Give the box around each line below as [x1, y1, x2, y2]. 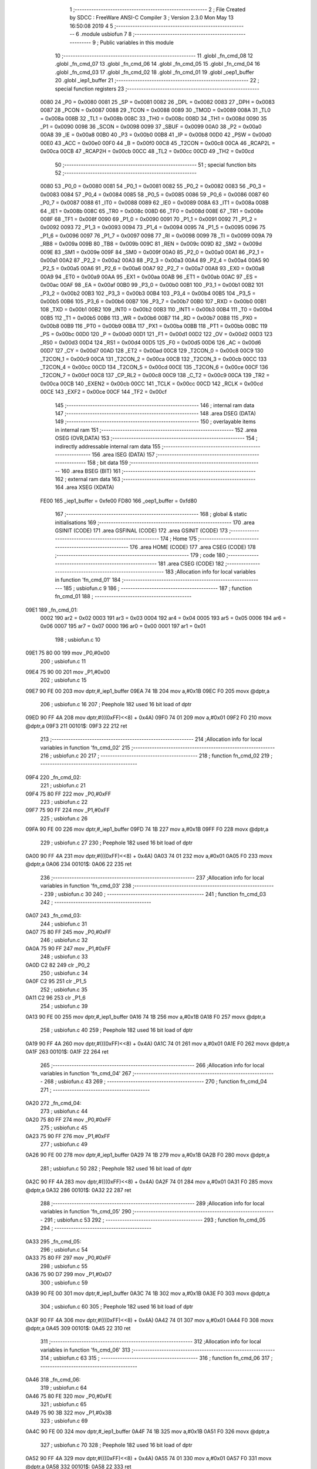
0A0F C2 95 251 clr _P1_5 [25, 978, 87, 985]
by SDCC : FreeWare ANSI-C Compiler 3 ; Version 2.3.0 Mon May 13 [69, 14, 234, 21]
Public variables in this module [100, 39, 174, 46]
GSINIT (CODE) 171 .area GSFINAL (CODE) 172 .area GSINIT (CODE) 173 [55, 527, 228, 534]
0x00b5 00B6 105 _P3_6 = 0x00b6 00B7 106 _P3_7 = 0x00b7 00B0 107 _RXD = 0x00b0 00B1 [40, 297, 267, 305]
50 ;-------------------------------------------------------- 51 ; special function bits [55, 161, 257, 168]
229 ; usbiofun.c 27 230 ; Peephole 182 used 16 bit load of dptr [40, 839, 193, 846]
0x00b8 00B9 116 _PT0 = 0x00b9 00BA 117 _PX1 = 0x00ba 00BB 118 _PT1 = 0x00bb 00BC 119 [40, 323, 268, 330]
